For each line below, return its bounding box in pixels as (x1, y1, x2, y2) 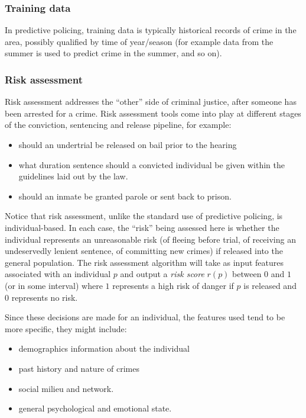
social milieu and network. (18, 382, 114, 394)
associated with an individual (5, 268, 111, 280)
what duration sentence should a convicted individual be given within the (18, 158, 285, 171)
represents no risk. (11, 291, 78, 303)
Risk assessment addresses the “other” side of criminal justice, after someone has (5, 95, 297, 108)
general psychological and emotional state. (18, 402, 172, 414)
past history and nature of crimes (18, 362, 139, 374)
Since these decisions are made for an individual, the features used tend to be (5, 311, 285, 323)
